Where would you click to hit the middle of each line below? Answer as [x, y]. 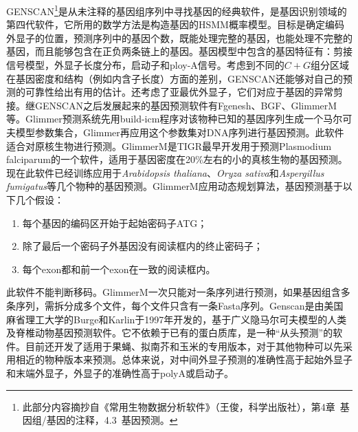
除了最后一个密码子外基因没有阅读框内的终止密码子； [143, 246]
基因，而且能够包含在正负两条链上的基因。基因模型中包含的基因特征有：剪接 [179, 51]
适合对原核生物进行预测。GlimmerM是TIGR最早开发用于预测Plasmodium [169, 145]
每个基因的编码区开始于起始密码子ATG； [115, 223]
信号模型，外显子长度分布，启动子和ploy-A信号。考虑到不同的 [145, 65]
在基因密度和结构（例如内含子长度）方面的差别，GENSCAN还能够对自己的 [175, 78]
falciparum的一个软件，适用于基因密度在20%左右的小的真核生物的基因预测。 [177, 159]
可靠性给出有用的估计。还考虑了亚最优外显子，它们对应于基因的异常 [179, 92]
